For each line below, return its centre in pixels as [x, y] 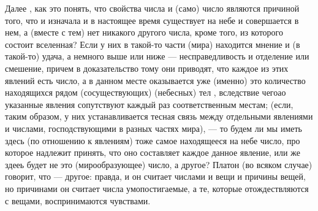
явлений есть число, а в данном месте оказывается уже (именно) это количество [155, 80]
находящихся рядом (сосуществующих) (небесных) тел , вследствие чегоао [146, 92]
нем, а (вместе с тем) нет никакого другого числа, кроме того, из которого [144, 32]
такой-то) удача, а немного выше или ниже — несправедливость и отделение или [157, 56]
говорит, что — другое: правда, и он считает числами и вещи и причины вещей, [155, 176]
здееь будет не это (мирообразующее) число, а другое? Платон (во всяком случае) [159, 164]
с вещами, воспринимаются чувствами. [78, 200]
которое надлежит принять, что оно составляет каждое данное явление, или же [153, 152]
